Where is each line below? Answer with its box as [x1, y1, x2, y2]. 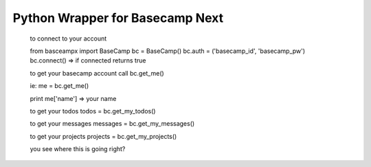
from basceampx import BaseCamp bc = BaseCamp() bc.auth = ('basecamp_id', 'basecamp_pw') [30, 47, 306, 55]
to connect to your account [30, 34, 107, 43]
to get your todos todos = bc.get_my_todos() [30, 107, 156, 115]
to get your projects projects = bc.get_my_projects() [30, 132, 177, 140]
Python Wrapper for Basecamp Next [12, 10, 223, 25]
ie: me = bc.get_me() [30, 82, 89, 90]
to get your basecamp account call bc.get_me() [30, 69, 164, 77]
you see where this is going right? [30, 145, 126, 153]
